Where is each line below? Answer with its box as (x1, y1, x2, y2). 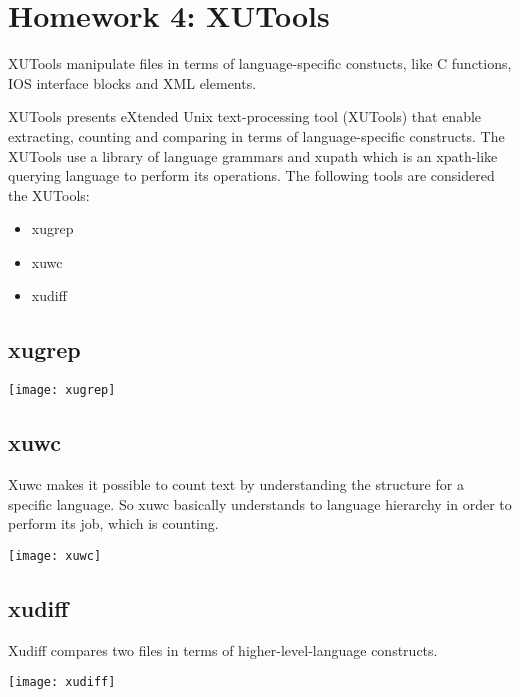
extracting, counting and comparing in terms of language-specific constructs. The (8, 125, 505, 146)
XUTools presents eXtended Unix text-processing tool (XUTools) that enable (8, 106, 482, 127)
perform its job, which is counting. (8, 513, 219, 534)
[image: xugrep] (8, 383, 116, 398)
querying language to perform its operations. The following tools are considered (8, 165, 495, 186)
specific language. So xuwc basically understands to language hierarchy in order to (8, 493, 512, 514)
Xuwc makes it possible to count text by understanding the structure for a (8, 474, 464, 495)
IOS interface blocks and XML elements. (8, 72, 257, 93)
